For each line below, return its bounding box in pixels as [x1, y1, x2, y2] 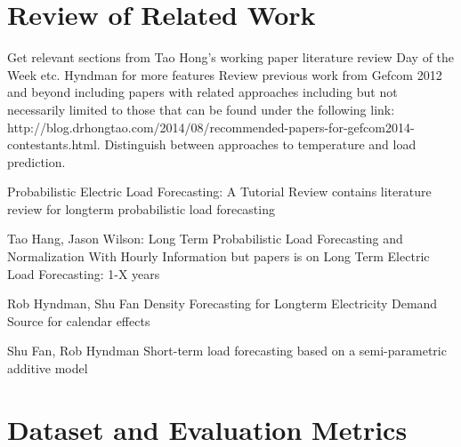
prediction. [7, 152, 66, 171]
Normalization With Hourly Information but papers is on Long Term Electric [7, 247, 430, 266]
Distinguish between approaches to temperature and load [104, 135, 417, 154]
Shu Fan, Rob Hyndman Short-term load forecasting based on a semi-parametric [7, 341, 447, 360]
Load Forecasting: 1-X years [7, 264, 160, 283]
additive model [7, 359, 88, 378]
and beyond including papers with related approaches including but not [7, 83, 398, 101]
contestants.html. [7, 135, 101, 154]
